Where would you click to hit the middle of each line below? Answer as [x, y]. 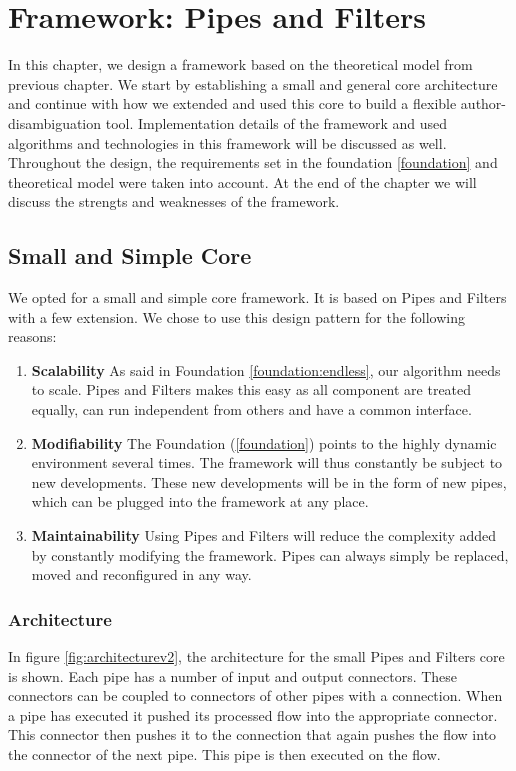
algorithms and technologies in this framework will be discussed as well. [227, 142]
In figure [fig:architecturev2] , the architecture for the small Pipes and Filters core [256, 656]
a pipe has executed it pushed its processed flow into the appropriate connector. [253, 714]
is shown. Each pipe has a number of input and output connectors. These [233, 675]
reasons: [32, 336]
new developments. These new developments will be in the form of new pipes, [269, 481]
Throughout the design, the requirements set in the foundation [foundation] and [253, 162]
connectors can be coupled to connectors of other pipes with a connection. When [255, 695]
